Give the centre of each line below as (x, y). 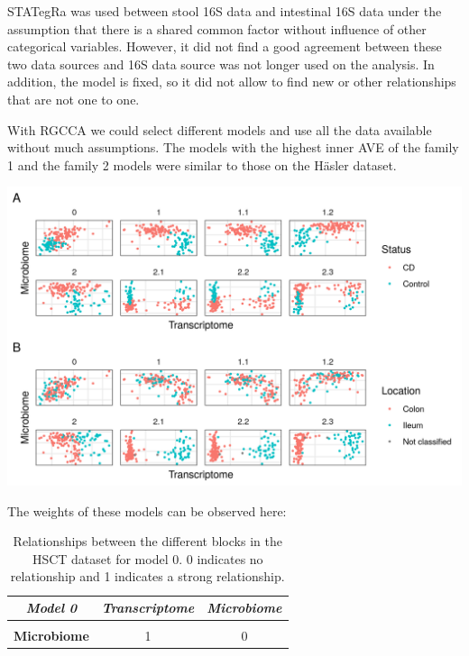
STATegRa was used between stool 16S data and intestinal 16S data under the (225, 11)
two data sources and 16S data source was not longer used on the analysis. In (221, 64)
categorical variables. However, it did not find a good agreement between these (225, 46)
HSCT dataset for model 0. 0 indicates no (147, 558)
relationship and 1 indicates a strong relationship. (147, 576)
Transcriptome (148, 608)
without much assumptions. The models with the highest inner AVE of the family (233, 147)
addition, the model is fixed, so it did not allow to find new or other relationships (232, 82)
